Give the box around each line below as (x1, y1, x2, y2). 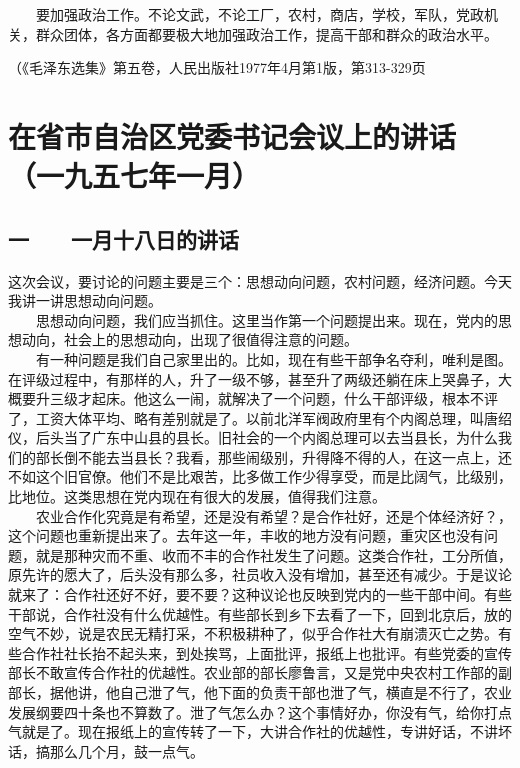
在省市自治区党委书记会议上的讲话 (8, 115, 457, 156)
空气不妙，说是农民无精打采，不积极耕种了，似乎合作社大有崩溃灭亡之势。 (8, 623, 498, 644)
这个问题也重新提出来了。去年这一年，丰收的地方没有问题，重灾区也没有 (8, 525, 484, 546)
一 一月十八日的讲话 (8, 223, 239, 254)
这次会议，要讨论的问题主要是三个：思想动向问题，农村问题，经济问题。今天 (8, 270, 512, 291)
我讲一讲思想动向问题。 (8, 290, 162, 311)
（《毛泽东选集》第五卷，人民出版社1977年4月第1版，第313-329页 (8, 57, 426, 78)
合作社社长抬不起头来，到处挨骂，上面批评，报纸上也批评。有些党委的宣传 (21, 642, 512, 663)
